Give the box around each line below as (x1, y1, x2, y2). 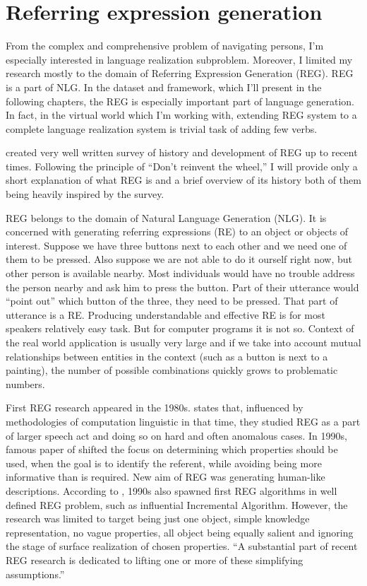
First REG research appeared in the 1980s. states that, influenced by (6, 400, 303, 415)
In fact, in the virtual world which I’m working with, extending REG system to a (6, 107, 357, 122)
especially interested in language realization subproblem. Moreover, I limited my (6, 52, 353, 66)
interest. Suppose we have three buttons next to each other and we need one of (6, 238, 347, 252)
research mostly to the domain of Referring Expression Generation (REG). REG (6, 66, 354, 81)
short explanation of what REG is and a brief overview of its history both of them (6, 172, 361, 187)
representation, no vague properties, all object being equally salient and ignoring (6, 525, 354, 539)
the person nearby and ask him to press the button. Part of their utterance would (6, 279, 359, 294)
